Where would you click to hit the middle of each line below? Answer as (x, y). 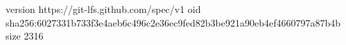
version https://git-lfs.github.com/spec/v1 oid (103, 9)
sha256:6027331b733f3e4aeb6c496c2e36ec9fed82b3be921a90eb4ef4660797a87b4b (173, 22)
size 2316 (25, 36)
